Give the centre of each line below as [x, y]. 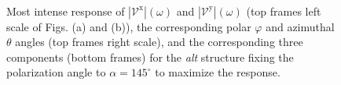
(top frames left [284, 11]
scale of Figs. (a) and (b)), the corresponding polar [129, 26]
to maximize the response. [218, 72]
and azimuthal [300, 26]
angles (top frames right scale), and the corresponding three [159, 42]
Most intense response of [66, 11]
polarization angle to [56, 72]
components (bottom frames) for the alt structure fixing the [150, 57]
